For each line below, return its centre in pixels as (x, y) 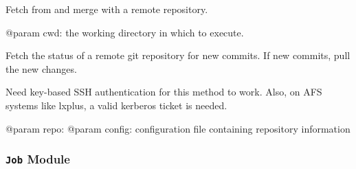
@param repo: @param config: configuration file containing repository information (178, 128)
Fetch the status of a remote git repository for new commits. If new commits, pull (178, 55)
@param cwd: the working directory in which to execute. (125, 32)
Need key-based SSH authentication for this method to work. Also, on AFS (164, 92)
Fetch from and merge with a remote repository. (107, 9)
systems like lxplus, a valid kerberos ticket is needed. (116, 105)
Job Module (38, 159)
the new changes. (41, 68)
